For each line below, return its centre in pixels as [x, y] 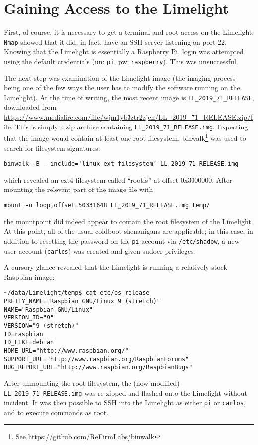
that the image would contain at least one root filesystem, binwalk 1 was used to [125, 137]
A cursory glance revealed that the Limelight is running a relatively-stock [116, 267]
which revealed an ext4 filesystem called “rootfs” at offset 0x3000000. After [118, 179]
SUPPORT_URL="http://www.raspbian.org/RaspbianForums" [97, 359]
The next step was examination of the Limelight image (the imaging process [120, 78]
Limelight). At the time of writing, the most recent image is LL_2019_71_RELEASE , [129, 97]
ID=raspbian [24, 334]
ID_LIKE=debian [29, 343]
